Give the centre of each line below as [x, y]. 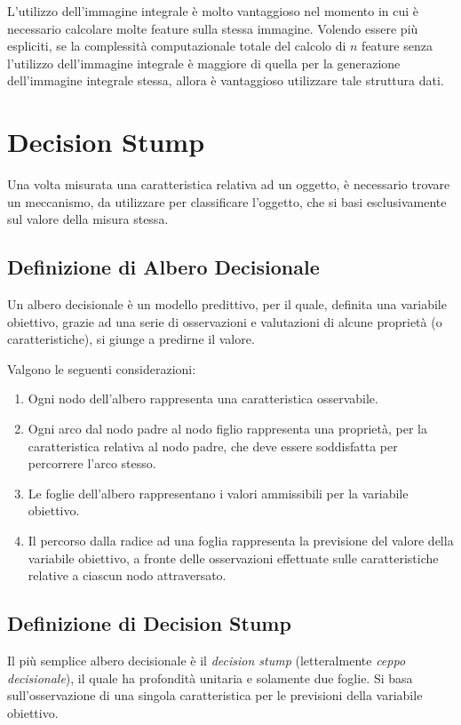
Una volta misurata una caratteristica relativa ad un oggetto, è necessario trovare [229, 184]
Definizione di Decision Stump [149, 623]
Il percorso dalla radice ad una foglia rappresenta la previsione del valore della [241, 541]
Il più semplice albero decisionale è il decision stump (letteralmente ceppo [207, 660]
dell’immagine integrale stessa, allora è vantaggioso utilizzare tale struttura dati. [226, 80]
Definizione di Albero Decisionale [163, 267]
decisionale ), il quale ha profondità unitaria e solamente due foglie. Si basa [210, 677]
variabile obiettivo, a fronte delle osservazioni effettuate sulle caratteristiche [233, 558]
